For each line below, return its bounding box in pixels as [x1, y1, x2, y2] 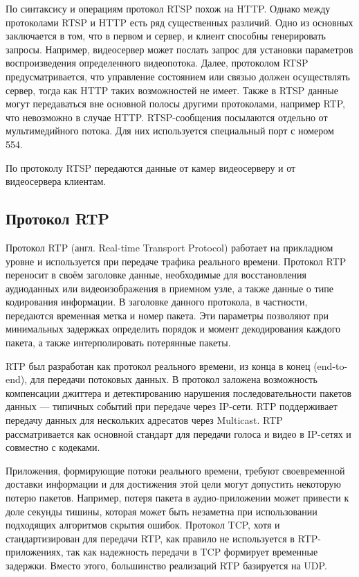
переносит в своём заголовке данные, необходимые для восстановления [6, 267, 307, 282]
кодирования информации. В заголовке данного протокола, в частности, [6, 294, 308, 309]
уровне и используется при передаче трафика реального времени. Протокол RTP [6, 254, 347, 268]
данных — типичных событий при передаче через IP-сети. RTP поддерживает [6, 399, 338, 414]
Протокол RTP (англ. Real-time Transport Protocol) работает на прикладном [6, 240, 333, 254]
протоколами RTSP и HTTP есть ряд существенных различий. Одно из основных [6, 15, 353, 29]
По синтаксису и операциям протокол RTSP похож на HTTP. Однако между [6, 1, 331, 15]
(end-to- [313, 358, 348, 373]
